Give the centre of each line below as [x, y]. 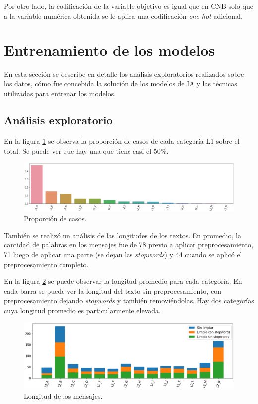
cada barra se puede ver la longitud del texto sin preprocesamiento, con [113, 290]
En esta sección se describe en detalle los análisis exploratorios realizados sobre [124, 74]
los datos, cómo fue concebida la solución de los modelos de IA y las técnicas [121, 83]
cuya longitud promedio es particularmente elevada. [82, 310]
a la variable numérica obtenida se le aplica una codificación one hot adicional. [123, 16]
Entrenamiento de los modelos [110, 50]
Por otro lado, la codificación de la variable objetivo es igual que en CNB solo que [129, 6]
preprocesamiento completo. [46, 264]
